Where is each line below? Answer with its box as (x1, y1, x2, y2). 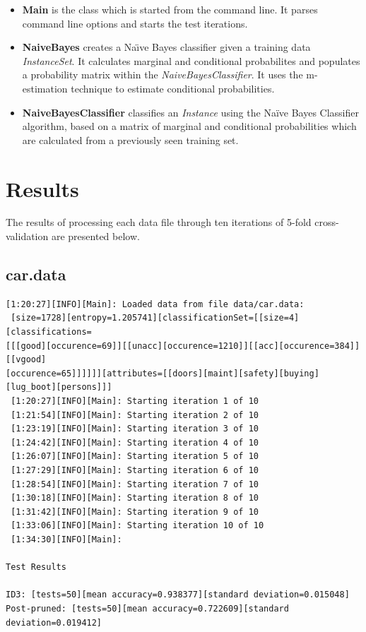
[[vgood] (6, 354, 47, 365)
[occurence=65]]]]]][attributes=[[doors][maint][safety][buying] (6, 368, 319, 378)
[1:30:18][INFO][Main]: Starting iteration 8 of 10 (11, 493, 259, 503)
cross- (314, 215, 339, 229)
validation (6, 229, 49, 244)
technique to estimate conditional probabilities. (71, 81, 275, 95)
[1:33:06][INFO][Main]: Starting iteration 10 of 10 (11, 520, 264, 531)
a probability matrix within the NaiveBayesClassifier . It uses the (22, 67, 303, 82)
